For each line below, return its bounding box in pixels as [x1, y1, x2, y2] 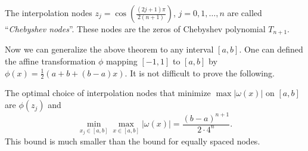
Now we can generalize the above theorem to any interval [5, 43, 214, 56]
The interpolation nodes [5, 7, 92, 19]
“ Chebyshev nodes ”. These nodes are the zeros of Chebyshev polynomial [5, 23, 266, 35]
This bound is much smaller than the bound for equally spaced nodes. [5, 134, 260, 147]
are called [227, 7, 262, 19]
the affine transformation [5, 55, 96, 67]
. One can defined [239, 43, 303, 56]
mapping [105, 55, 138, 67]
